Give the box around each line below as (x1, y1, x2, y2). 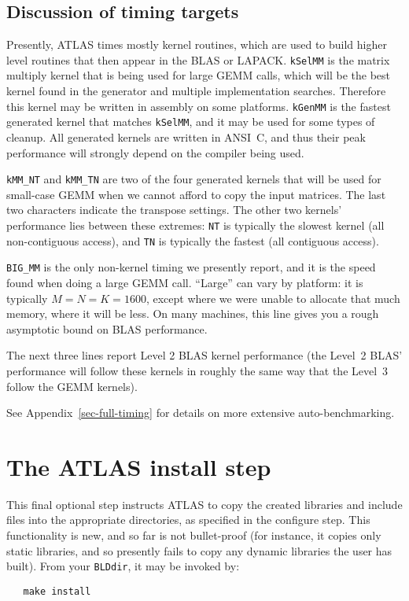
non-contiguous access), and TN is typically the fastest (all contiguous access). (6, 232, 379, 249)
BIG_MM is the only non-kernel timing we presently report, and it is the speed (6, 259, 376, 275)
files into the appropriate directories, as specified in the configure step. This (6, 511, 370, 528)
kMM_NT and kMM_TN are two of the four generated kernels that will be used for (6, 171, 381, 187)
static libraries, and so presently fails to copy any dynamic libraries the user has (6, 542, 392, 559)
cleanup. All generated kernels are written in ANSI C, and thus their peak (6, 128, 366, 145)
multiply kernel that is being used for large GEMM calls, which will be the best (6, 67, 391, 83)
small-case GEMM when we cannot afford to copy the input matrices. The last (6, 186, 386, 202)
